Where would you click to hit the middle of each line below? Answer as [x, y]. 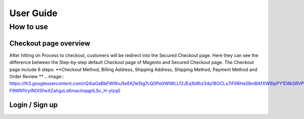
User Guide [33, 13]
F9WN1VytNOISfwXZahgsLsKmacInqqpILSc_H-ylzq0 [65, 90]
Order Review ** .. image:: [37, 76]
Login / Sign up [33, 105]
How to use [29, 27]
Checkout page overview [50, 43]
